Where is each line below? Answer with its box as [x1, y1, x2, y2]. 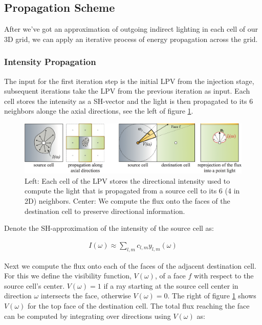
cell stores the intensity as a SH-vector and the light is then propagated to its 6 [4, 95, 253, 106]
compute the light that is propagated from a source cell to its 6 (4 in [25, 185, 240, 196]
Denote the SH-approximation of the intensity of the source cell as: [4, 223, 214, 233]
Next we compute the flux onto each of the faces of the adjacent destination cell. [4, 260, 256, 271]
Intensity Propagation [4, 55, 96, 68]
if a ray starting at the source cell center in [103, 280, 238, 291]
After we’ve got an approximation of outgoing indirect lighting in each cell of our [4, 24, 258, 34]
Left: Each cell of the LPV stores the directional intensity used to [25, 175, 230, 186]
